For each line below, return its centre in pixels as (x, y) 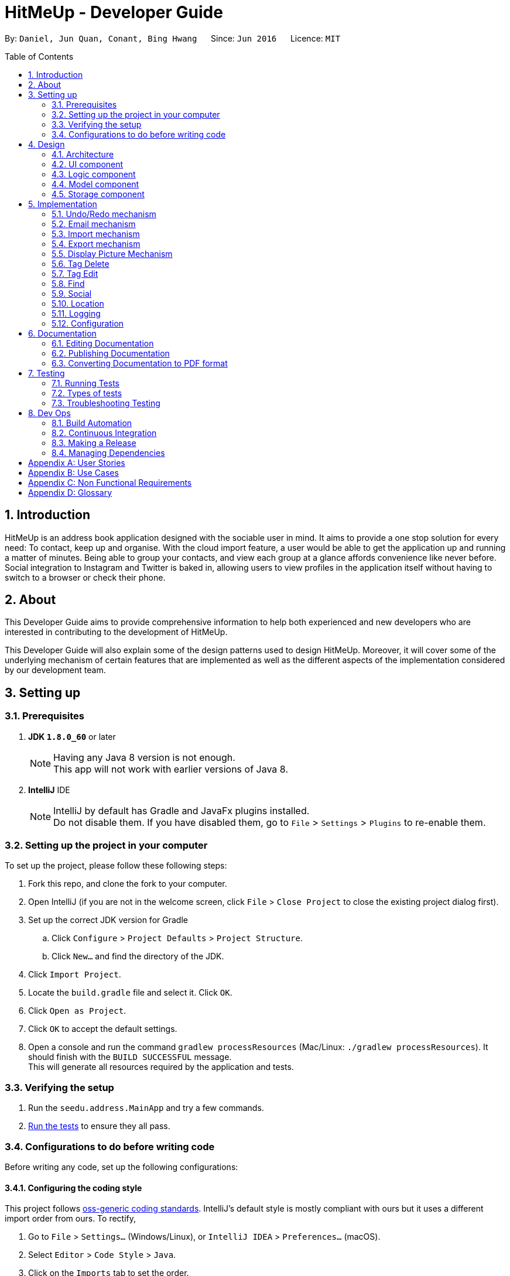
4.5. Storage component (98, 194)
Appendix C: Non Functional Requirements (110, 482)
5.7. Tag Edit (75, 273)
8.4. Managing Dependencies (108, 452)
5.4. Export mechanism (96, 243)
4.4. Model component (95, 184)
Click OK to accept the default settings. (103, 1029)
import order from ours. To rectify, (71, 1219)
